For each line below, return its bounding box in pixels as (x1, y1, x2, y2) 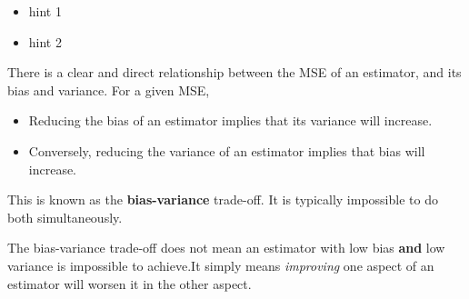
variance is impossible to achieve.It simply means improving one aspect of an (7, 255, 434, 274)
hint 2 (28, 32, 62, 51)
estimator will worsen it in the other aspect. (7, 274, 252, 293)
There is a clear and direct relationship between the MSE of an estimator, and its (7, 63, 462, 82)
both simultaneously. (7, 207, 123, 226)
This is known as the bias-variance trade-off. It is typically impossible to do (7, 190, 438, 209)
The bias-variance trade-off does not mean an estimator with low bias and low (7, 238, 445, 257)
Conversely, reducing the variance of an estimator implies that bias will (28, 141, 425, 160)
